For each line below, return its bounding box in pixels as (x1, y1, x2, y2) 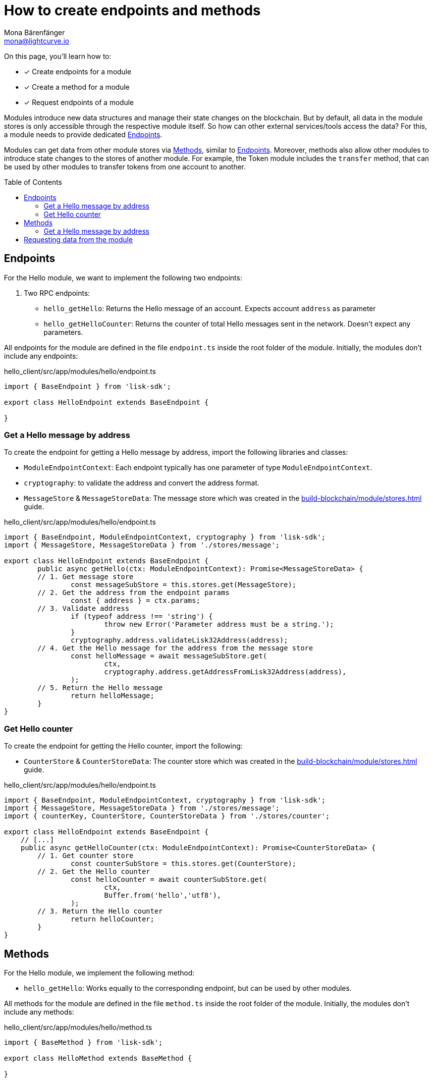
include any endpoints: (4, 351, 78, 360)
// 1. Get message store (37, 573, 134, 581)
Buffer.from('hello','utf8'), (104, 891, 221, 900)
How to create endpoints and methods (4, 2, 261, 19)
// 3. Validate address (37, 604, 129, 613)
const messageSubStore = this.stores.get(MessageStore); (70, 581, 297, 589)
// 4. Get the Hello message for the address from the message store (37, 644, 313, 652)
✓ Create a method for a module (24, 82, 130, 91)
